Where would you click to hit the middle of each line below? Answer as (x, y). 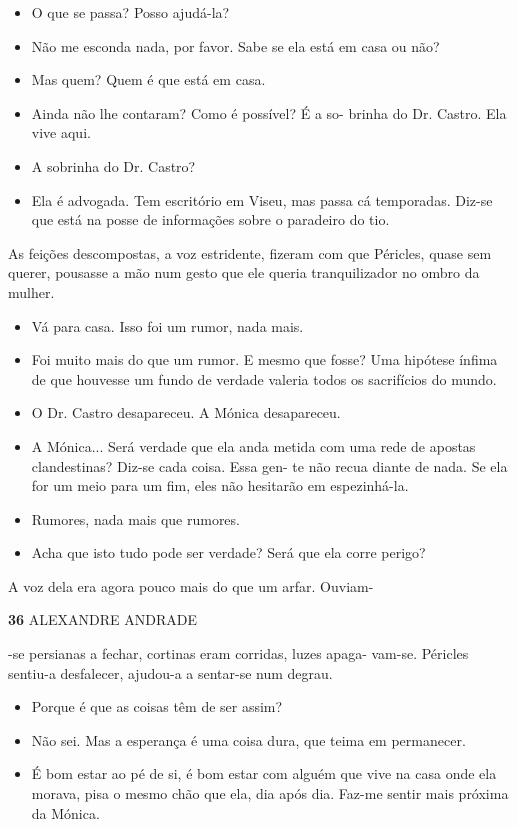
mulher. (31, 291)
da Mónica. (65, 812)
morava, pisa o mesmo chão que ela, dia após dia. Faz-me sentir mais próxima (270, 793)
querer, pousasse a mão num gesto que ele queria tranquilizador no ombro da (244, 272)
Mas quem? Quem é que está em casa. (148, 79)
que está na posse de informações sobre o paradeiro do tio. (210, 219)
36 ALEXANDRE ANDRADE (102, 619)
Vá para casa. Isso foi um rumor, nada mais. (167, 325)
